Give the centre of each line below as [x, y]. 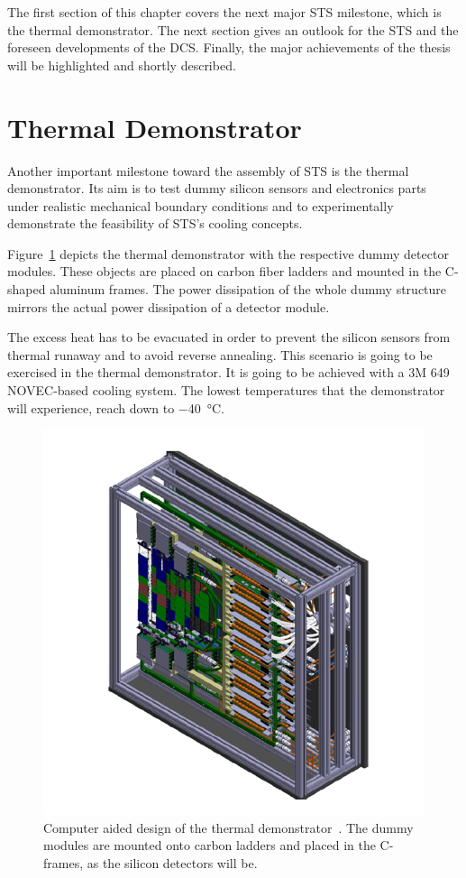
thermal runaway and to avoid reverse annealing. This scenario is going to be [220, 354]
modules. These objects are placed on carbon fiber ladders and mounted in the [224, 271]
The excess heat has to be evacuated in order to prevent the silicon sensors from [229, 337]
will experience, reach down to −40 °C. [116, 407]
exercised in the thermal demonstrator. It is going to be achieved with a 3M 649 [228, 372]
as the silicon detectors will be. [172, 863]
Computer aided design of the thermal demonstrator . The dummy [228, 827]
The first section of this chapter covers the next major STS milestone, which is [224, 12]
